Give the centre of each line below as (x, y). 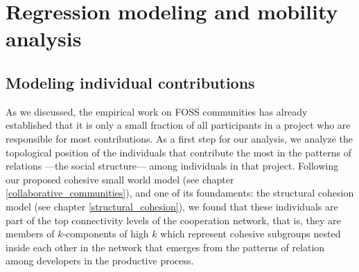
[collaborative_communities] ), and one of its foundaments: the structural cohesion (180, 193)
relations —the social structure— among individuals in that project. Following (172, 166)
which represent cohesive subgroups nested (251, 234)
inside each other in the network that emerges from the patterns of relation (165, 247)
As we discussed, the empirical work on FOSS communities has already (157, 111)
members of (30, 234)
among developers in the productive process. (100, 261)
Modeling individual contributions (130, 82)
